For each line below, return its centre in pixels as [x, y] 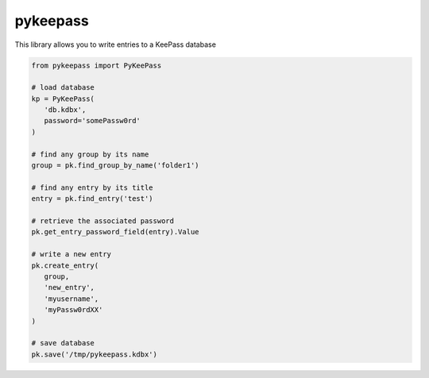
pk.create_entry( [65, 265]
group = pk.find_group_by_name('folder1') [115, 166]
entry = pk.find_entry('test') [93, 199]
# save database [63, 343]
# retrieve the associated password [103, 221]
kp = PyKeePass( [63, 98]
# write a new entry [71, 255]
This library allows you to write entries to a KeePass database [115, 44]
